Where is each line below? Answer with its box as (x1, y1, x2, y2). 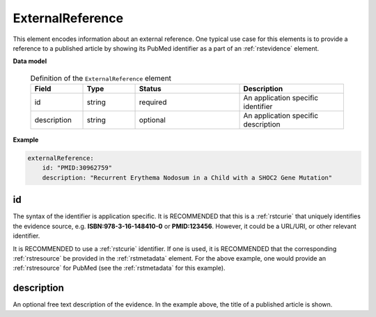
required (139, 97, 167, 107)
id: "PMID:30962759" (42, 164, 113, 172)
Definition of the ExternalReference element (30, 73, 172, 83)
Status (139, 84, 162, 94)
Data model (13, 57, 47, 65)
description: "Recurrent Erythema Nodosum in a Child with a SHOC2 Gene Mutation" (42, 174, 333, 181)
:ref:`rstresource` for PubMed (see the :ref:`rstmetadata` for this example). (13, 264, 226, 273)
